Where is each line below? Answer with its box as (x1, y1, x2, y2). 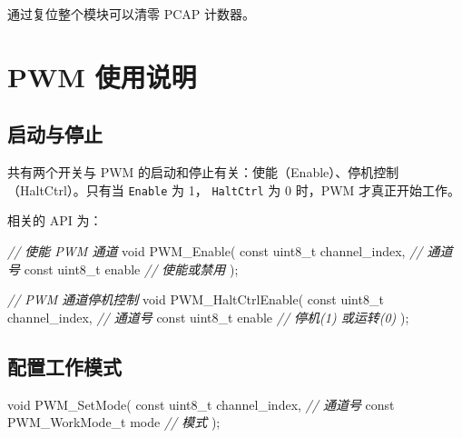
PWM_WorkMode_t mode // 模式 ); (7, 413, 221, 432)
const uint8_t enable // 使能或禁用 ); (24, 259, 239, 278)
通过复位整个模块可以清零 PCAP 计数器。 (7, 5, 255, 23)
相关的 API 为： (7, 211, 103, 230)
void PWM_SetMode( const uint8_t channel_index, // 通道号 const (7, 394, 395, 413)
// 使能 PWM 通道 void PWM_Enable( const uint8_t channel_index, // (7, 242, 423, 261)
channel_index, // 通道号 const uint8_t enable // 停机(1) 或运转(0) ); (7, 307, 409, 326)
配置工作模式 (7, 352, 122, 380)
